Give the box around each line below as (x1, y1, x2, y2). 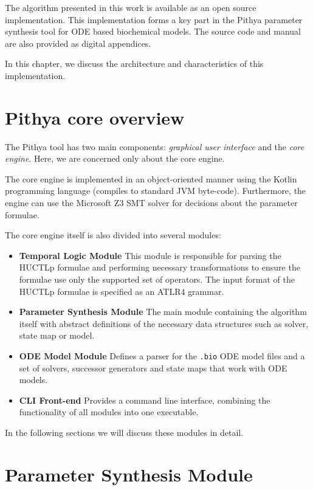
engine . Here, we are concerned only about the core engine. (5, 152, 225, 165)
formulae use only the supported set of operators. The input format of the (19, 273, 295, 286)
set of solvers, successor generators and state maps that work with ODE (19, 361, 287, 374)
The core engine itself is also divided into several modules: (5, 229, 221, 241)
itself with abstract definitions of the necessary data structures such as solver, (19, 317, 309, 330)
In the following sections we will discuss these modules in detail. (5, 426, 244, 439)
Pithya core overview (5, 105, 185, 129)
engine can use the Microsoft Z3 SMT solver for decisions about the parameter (5, 196, 298, 209)
